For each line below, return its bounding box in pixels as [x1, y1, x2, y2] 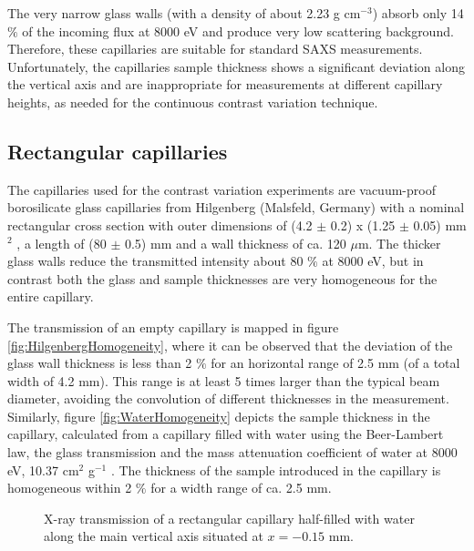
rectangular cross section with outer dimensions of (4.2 [7, 215, 313, 234]
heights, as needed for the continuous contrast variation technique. [7, 92, 378, 111]
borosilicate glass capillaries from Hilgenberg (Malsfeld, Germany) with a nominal [7, 198, 465, 217]
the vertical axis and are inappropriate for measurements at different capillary [7, 75, 443, 94]
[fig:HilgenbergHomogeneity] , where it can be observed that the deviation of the [7, 335, 453, 354]
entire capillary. [7, 287, 94, 306]
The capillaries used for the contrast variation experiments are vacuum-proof [7, 179, 436, 199]
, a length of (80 [16, 233, 107, 252]
